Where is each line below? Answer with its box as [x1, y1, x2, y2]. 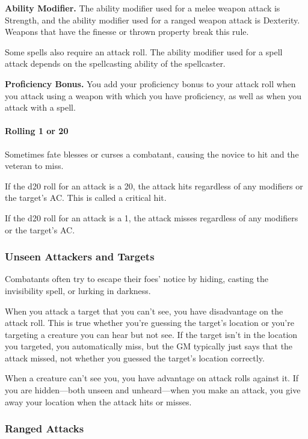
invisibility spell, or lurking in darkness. [5, 284, 151, 296]
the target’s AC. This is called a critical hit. [5, 191, 167, 204]
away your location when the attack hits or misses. [5, 395, 192, 408]
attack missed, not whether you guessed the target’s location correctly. [5, 351, 265, 364]
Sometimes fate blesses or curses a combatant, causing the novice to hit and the [5, 147, 299, 160]
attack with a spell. [5, 101, 76, 114]
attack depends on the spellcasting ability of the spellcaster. [5, 57, 226, 70]
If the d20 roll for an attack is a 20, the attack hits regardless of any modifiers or [5, 179, 303, 192]
